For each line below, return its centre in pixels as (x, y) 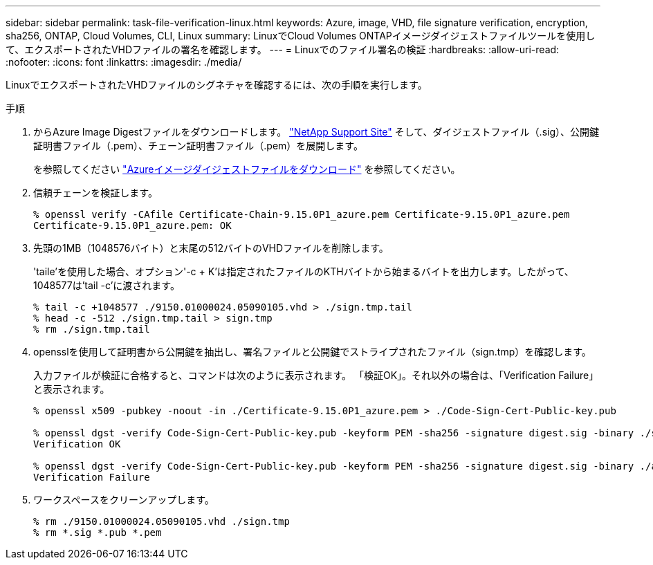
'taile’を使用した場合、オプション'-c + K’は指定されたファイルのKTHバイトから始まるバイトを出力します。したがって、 (304, 271)
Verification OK (77, 444)
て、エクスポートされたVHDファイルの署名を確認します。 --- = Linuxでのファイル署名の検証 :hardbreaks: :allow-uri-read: (283, 49)
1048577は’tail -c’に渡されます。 (107, 285)
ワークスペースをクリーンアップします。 (124, 500)
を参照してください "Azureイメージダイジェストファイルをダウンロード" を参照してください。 (247, 169)
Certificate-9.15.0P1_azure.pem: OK (132, 225)
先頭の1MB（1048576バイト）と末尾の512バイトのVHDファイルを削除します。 (211, 248)
